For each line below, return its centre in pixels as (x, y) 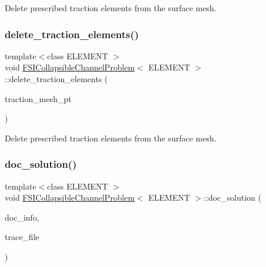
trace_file (22, 237)
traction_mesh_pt (38, 98)
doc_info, (22, 217)
